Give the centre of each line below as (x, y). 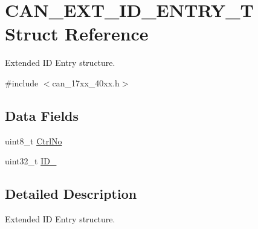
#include (22, 82)
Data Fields (42, 115)
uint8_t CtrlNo (34, 140)
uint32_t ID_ (31, 161)
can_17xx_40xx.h (86, 82)
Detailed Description (71, 194)
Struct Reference (77, 34)
